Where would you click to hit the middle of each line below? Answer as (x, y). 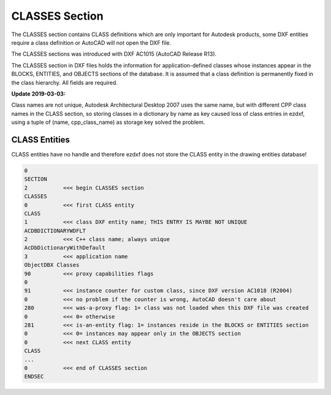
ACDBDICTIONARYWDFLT (55, 231)
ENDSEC (34, 377)
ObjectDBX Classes (52, 265)
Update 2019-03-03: (38, 94)
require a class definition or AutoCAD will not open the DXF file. (91, 42)
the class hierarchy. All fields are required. (64, 82)
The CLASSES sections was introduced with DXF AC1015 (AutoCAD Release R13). (114, 54)
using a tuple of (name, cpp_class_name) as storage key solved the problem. (108, 122)
